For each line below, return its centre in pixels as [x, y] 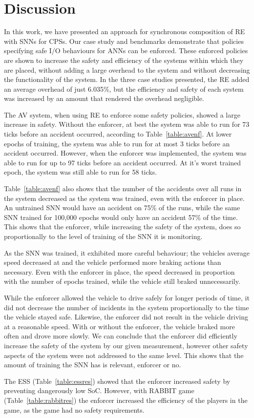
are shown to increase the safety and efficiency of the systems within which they [124, 60]
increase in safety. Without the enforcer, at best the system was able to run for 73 [127, 124]
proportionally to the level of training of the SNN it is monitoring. [103, 236]
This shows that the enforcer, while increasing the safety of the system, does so [122, 227]
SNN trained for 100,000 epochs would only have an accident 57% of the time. [121, 217]
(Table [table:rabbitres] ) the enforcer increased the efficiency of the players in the [126, 400]
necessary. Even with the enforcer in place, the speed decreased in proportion [119, 271]
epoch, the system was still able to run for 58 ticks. [81, 172]
